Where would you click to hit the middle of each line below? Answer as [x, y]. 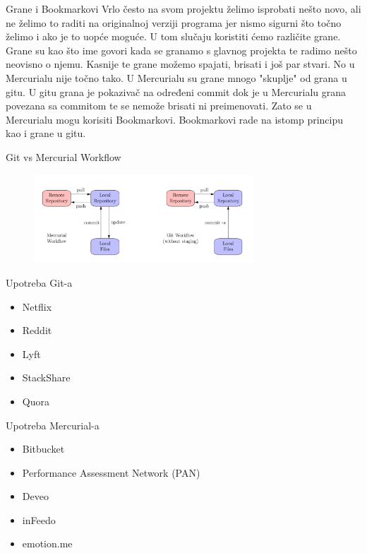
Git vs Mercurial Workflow [64, 156]
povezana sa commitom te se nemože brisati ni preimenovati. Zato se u [159, 106]
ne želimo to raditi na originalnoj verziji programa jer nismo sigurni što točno [174, 22]
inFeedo [39, 519]
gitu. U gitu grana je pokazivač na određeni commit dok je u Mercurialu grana [176, 91]
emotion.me [47, 543]
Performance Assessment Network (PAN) [111, 472]
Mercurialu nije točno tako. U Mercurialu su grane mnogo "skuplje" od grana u [176, 77]
